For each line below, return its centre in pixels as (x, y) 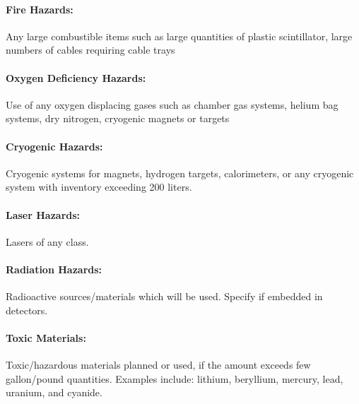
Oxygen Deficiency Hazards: (76, 77)
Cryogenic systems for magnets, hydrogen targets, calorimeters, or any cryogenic (180, 173)
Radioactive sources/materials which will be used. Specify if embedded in (164, 296)
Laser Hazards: (43, 214)
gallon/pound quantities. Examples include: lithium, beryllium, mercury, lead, (175, 378)
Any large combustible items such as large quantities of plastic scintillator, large (179, 36)
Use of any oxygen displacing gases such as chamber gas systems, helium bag (172, 104)
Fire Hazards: (40, 9)
